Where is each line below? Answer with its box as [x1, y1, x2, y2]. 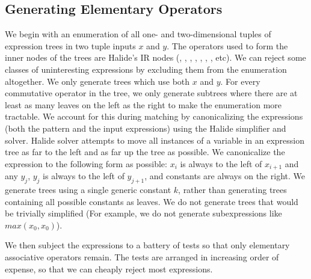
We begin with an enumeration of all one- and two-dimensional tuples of [5, 28, 271, 40]
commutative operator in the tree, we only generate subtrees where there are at [5, 87, 298, 99]
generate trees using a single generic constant [5, 183, 171, 195]
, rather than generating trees [178, 183, 287, 195]
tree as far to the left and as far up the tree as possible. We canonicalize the [5, 146, 285, 158]
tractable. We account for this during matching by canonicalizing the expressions [5, 110, 303, 123]
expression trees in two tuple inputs [5, 39, 136, 52]
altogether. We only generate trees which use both [5, 75, 190, 87]
